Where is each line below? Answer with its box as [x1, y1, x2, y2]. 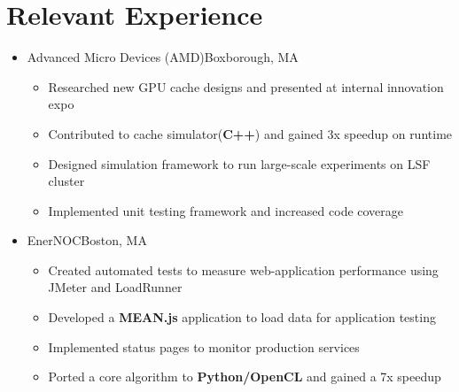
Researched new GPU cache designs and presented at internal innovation [48, 77, 444, 96]
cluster [48, 172, 85, 190]
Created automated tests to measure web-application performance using [48, 260, 439, 279]
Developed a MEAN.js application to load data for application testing [48, 308, 436, 327]
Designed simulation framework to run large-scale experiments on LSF [48, 154, 431, 173]
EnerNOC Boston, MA [27, 231, 147, 250]
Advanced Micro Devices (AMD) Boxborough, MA [27, 48, 299, 66]
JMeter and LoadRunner [48, 278, 183, 296]
